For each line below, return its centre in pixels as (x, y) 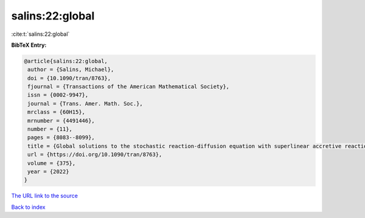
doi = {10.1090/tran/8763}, (69, 78)
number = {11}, (50, 129)
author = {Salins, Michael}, (71, 70)
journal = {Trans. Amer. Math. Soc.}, (85, 104)
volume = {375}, (52, 163)
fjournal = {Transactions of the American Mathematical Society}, (129, 87)
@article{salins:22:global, (66, 61)
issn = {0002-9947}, (58, 95)
